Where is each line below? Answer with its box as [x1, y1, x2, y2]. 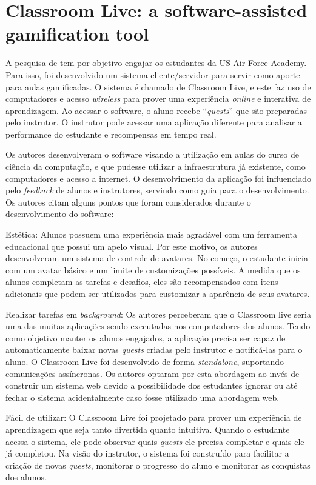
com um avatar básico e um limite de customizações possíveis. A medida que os [5, 263, 301, 276]
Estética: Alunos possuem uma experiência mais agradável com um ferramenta [5, 228, 297, 241]
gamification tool [5, 21, 149, 46]
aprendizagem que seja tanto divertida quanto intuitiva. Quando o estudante [5, 423, 290, 435]
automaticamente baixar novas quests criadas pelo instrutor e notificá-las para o [5, 343, 303, 356]
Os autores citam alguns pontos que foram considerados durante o [5, 195, 251, 208]
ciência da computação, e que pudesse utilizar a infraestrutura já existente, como [5, 160, 306, 173]
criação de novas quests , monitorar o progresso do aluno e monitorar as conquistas [5, 458, 311, 471]
